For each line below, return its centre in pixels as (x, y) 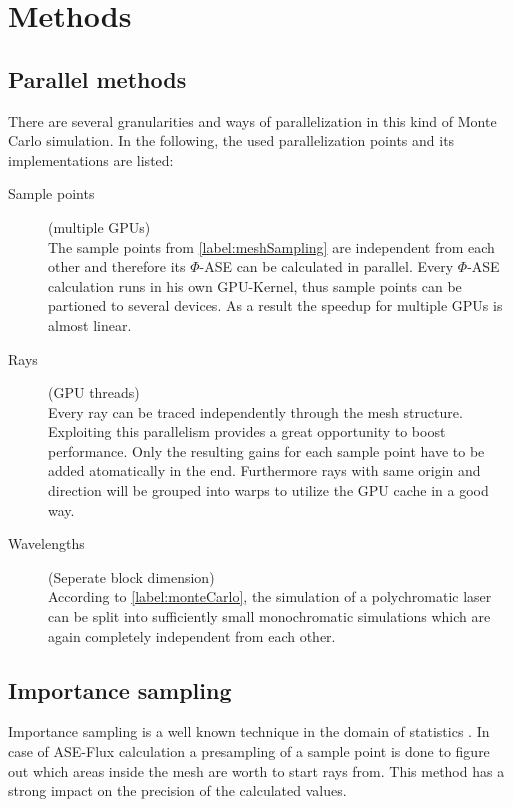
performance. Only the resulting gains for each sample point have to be (266, 450)
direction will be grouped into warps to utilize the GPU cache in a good (268, 490)
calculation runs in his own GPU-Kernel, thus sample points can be (255, 285)
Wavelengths (46, 543)
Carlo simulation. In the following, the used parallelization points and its (231, 140)
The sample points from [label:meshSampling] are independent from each (271, 246)
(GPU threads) (94, 392)
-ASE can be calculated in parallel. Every (326, 266)
